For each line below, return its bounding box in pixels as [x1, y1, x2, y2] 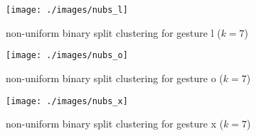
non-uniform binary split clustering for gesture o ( [6, 70, 223, 85]
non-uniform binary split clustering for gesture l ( [6, 25, 221, 40]
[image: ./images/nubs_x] [6, 96, 128, 106]
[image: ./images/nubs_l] [6, 5, 128, 15]
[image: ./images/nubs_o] [6, 50, 128, 61]
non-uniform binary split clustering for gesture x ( [6, 116, 224, 131]
